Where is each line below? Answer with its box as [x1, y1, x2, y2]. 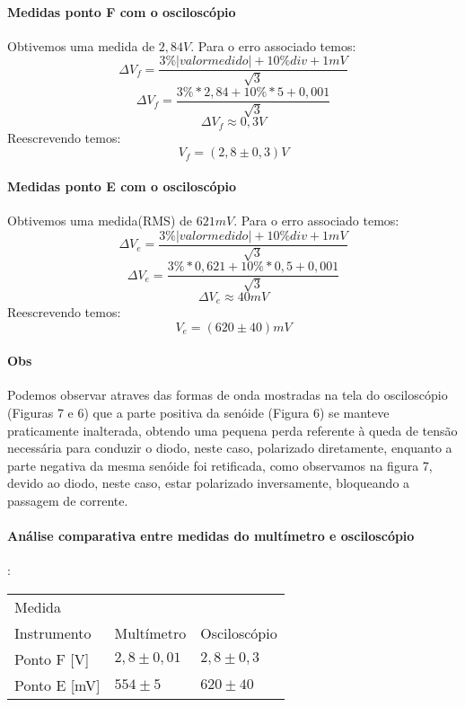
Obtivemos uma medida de [7, 36, 155, 55]
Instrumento [14, 623, 92, 644]
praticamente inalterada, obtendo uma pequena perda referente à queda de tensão [7, 420, 458, 439]
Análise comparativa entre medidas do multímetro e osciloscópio [7, 526, 415, 545]
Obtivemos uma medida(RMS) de [7, 211, 192, 230]
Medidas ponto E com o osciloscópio [7, 176, 237, 195]
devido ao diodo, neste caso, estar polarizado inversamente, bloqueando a [7, 473, 410, 492]
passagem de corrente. [7, 491, 128, 510]
